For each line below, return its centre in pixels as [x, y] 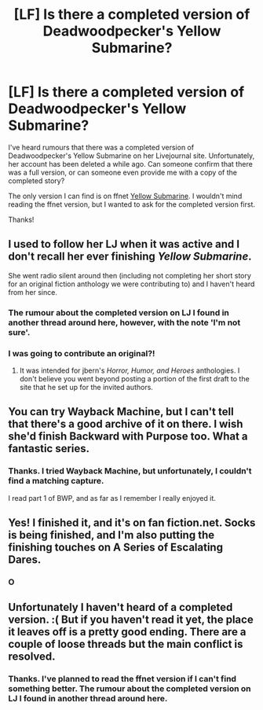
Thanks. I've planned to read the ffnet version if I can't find [122, 679]
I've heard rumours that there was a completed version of [101, 147]
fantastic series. [49, 449]
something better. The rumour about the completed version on [130, 689]
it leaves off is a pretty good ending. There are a [127, 632]
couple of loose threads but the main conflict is [126, 644]
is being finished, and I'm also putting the [111, 535]
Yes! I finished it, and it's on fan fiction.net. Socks [132, 523]
